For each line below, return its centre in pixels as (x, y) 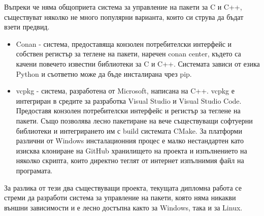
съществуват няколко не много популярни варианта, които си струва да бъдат (124, 17)
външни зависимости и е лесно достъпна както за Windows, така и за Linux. (123, 207)
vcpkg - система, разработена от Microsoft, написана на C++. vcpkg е (125, 91)
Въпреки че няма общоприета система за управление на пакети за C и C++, (123, 7)
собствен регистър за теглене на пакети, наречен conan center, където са (128, 54)
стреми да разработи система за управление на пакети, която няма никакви (120, 197)
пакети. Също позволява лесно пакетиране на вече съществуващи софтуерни (134, 120)
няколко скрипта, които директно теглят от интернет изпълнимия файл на (130, 160)
